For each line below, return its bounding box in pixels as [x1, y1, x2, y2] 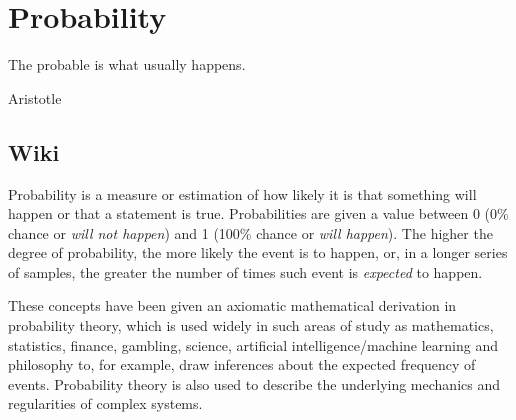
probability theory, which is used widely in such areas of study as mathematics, [8, 315, 494, 336]
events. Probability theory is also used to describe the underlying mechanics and [8, 373, 500, 394]
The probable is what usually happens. [8, 54, 246, 75]
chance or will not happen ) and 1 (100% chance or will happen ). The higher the [8, 222, 493, 243]
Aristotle [8, 87, 62, 108]
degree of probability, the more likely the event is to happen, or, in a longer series [8, 242, 508, 263]
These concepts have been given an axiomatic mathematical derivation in [8, 295, 457, 316]
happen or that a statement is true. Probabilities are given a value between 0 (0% [8, 203, 509, 224]
